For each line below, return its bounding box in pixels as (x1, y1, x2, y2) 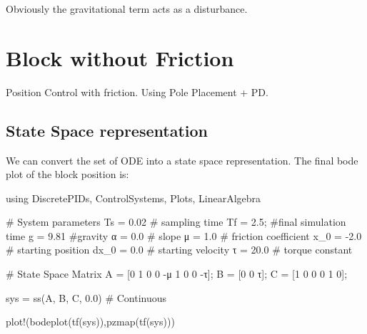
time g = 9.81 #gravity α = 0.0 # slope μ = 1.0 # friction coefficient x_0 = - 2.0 (6, 228, 362, 243)
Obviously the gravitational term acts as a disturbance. (6, 1, 248, 16)
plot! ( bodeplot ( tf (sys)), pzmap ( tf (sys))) (6, 314, 175, 329)
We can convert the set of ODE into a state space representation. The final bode (6, 152, 358, 167)
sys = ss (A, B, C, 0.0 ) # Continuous (6, 290, 167, 305)
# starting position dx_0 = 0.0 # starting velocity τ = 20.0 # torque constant (6, 242, 353, 257)
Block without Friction (6, 43, 234, 72)
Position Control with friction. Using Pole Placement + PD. (6, 84, 268, 99)
